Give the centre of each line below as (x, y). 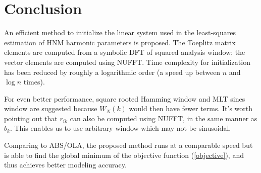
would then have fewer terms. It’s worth (191, 108)
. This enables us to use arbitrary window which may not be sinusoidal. (120, 128)
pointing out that (31, 118)
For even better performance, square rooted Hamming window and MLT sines (125, 98)
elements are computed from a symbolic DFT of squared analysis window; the (125, 52)
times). (34, 82)
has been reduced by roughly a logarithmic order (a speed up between (112, 72)
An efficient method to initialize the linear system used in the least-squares (120, 32)
